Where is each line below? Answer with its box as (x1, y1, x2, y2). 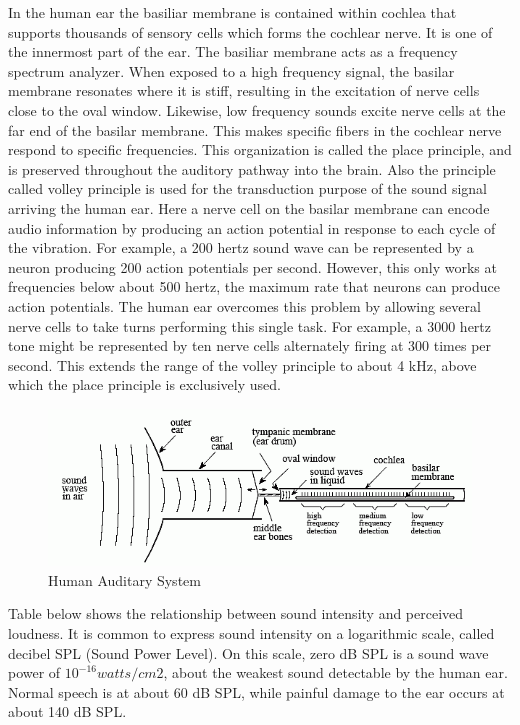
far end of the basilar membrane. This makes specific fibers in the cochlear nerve (8, 119, 502, 140)
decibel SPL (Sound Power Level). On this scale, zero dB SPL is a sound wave (8, 642, 489, 663)
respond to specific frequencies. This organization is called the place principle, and (8, 139, 512, 160)
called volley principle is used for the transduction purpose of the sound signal (8, 178, 487, 199)
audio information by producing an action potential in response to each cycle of (8, 217, 496, 238)
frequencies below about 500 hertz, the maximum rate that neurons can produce (8, 276, 500, 297)
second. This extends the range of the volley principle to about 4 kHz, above (8, 354, 477, 375)
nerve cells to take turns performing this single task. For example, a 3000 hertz (8, 315, 492, 336)
